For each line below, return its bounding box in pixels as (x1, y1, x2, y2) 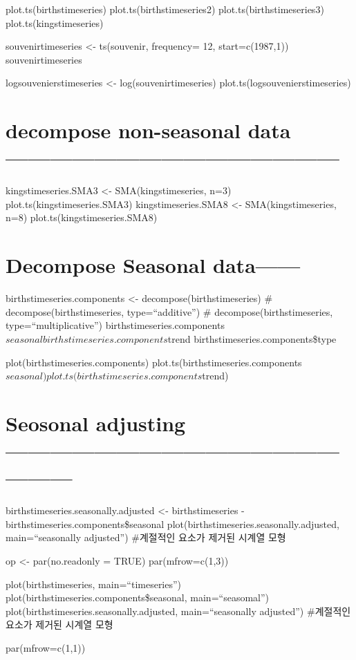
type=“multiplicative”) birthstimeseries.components (6, 318, 225, 332)
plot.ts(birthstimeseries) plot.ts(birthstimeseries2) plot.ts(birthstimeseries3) (6, 2, 324, 16)
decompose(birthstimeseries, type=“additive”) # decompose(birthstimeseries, (6, 304, 333, 319)
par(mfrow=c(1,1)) (6, 641, 86, 654)
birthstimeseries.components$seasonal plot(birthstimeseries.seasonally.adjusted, (6, 516, 339, 531)
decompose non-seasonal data (6, 116, 291, 144)
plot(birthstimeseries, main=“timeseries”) (6, 576, 182, 591)
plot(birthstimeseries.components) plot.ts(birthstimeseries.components (6, 355, 302, 369)
